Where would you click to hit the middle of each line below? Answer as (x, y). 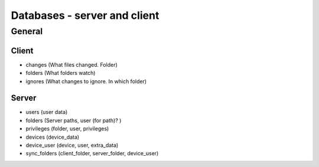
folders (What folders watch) (61, 73)
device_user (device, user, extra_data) (72, 145)
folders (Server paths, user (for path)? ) (74, 120)
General (27, 31)
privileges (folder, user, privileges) (67, 129)
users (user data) (47, 112)
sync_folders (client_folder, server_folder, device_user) (92, 153)
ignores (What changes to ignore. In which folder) (86, 81)
